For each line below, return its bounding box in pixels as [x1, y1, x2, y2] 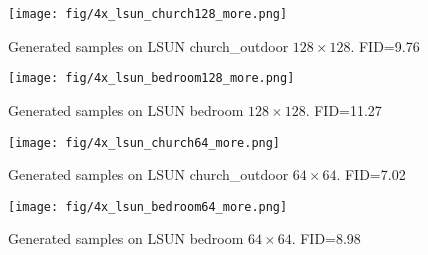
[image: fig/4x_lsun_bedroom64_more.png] [8, 199, 288, 214]
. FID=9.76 [350, 35, 420, 56]
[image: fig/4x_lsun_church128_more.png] [8, 7, 288, 21]
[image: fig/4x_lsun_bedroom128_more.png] [8, 71, 295, 86]
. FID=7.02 [336, 164, 406, 185]
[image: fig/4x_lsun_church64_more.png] [8, 135, 281, 150]
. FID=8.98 [291, 228, 361, 249]
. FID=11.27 [305, 99, 382, 120]
